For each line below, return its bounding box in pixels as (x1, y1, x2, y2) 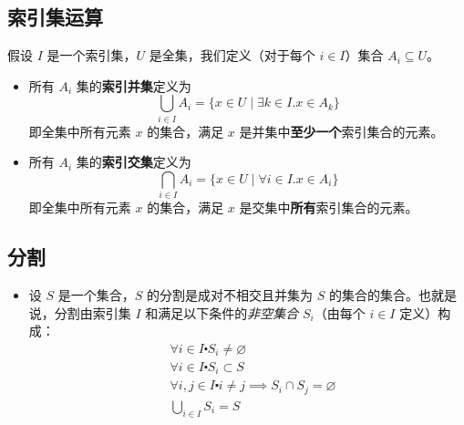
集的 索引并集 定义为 (76, 76, 191, 95)
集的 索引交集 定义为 (76, 152, 191, 171)
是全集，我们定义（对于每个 (149, 46, 315, 65)
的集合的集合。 (328, 285, 418, 305)
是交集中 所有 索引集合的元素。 (239, 198, 418, 217)
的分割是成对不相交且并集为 (146, 285, 313, 305)
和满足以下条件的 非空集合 (145, 303, 299, 322)
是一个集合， (57, 285, 135, 305)
